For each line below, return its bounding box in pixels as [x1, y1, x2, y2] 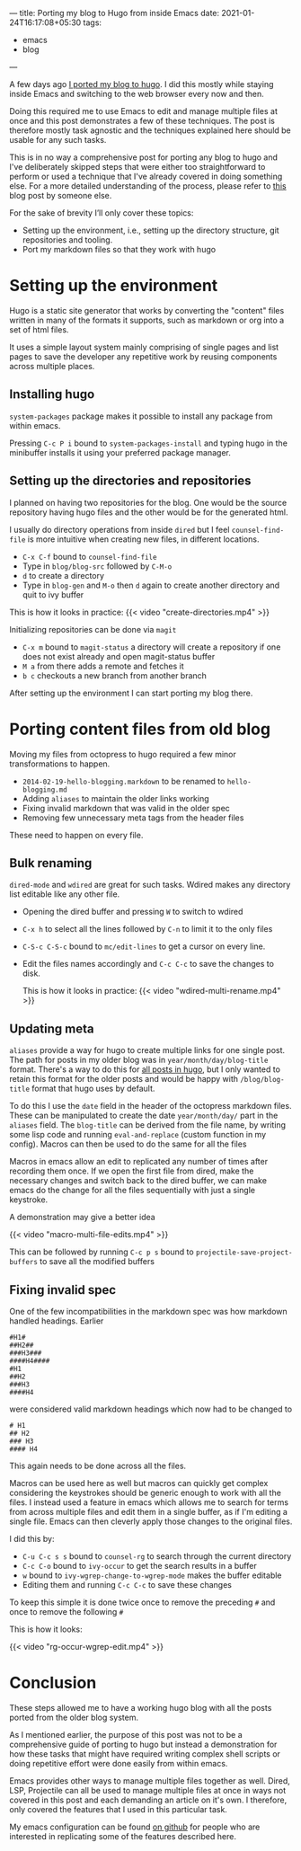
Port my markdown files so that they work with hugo [22, 244, 217, 254]
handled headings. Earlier [9, 1315, 104, 1326]
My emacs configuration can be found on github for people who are [9, 1821, 261, 1832]
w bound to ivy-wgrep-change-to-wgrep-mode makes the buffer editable [22, 1570, 282, 1581]
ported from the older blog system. [9, 1712, 139, 1723]
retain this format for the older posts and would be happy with [9, 1074, 238, 1085]
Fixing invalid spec [9, 1282, 117, 1297]
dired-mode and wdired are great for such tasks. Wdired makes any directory [9, 880, 291, 890]
